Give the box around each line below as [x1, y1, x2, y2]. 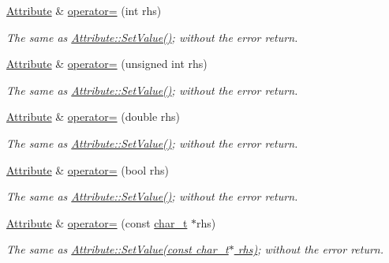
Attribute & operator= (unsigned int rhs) [6, 55, 208, 72]
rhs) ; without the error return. [238, 241, 384, 257]
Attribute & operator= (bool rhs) [6, 161, 170, 178]
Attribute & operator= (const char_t [6, 214, 188, 231]
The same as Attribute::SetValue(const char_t [6, 241, 229, 257]
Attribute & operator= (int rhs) [6, 2, 162, 18]
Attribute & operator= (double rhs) [6, 108, 181, 125]
